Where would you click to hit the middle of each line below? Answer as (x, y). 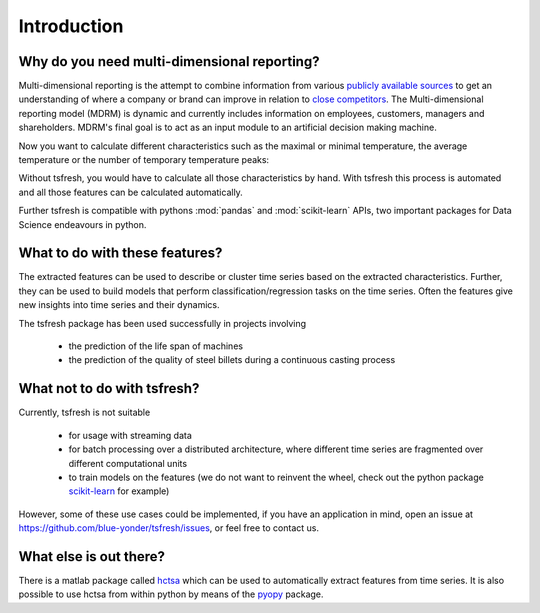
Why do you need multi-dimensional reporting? (169, 61)
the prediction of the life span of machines (156, 346)
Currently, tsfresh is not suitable (84, 412)
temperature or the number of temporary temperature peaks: (144, 160)
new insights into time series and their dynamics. (119, 305)
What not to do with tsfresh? (109, 388)
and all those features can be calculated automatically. (131, 192)
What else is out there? (91, 556)
